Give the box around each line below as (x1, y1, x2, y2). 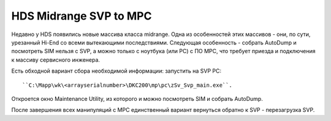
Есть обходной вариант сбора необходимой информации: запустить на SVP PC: (11, 67, 222, 75)
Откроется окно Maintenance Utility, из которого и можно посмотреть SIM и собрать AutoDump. (11, 95, 263, 102)
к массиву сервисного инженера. (11, 56, 101, 64)
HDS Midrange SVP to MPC (11, 9, 152, 23)
